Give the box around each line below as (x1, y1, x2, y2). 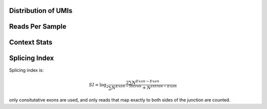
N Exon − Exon (132, 79, 160, 85)
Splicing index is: (9, 67, 44, 73)
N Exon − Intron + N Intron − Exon (111, 84, 177, 90)
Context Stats (9, 38, 53, 47)
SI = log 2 (89, 82, 109, 89)
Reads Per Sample (9, 22, 67, 31)
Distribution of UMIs (9, 6, 73, 15)
